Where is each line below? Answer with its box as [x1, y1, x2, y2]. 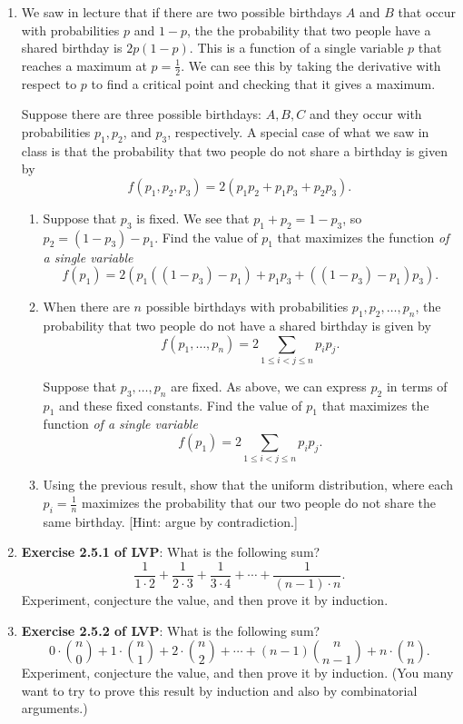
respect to [21, 74, 77, 93]
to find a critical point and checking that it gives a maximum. [91, 74, 436, 93]
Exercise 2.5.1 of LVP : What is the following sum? [21, 542, 320, 561]
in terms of [386, 376, 448, 395]
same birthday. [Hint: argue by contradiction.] [43, 511, 298, 531]
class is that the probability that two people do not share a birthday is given [21, 141, 448, 160]
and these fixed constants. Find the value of [58, 395, 302, 414]
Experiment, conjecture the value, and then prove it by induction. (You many [21, 663, 454, 682]
